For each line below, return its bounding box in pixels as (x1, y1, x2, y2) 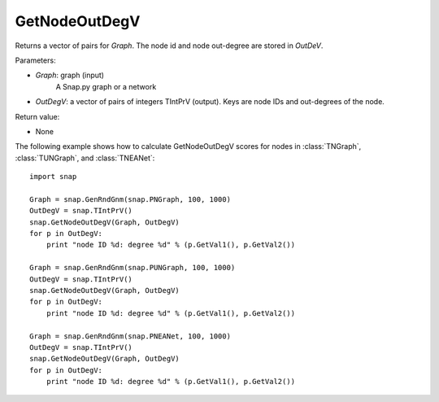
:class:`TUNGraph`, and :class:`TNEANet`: (15, 153, 155, 163)
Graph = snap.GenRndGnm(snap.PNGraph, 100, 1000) (29, 194, 232, 203)
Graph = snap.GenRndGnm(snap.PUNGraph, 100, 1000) (29, 263, 236, 273)
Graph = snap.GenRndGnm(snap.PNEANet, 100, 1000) (29, 331, 232, 341)
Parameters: (15, 55, 56, 65)
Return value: (15, 111, 60, 121)
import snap (29, 172, 77, 181)
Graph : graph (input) (35, 70, 105, 81)
